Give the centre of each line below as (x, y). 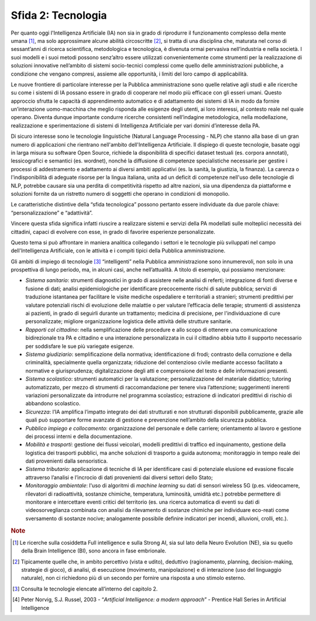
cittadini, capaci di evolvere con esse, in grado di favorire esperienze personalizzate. (113, 232)
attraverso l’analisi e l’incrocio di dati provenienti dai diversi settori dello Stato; (119, 477)
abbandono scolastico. (53, 403)
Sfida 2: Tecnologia (59, 15)
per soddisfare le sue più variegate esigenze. (80, 346)
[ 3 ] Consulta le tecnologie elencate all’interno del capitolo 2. (85, 589)
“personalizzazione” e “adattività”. (52, 213)
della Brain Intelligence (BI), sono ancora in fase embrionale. (94, 551)
